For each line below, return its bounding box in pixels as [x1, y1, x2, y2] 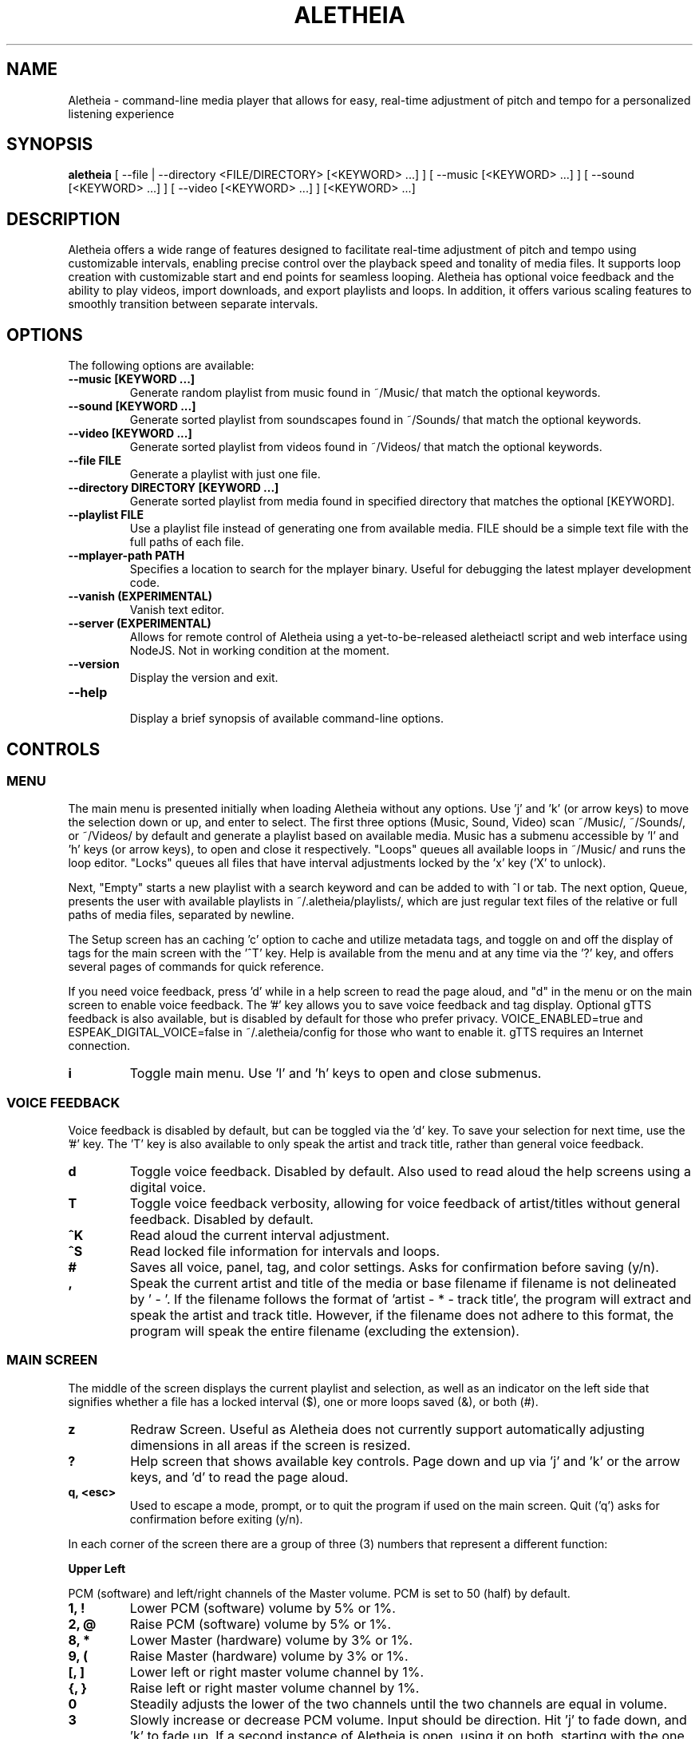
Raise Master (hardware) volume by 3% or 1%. [129, 1647, 409, 1664]
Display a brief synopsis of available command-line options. [129, 711, 444, 726]
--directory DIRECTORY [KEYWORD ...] [68, 481, 279, 495]
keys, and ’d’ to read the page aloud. [130, 1468, 349, 1485]
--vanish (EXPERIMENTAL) [68, 589, 213, 604]
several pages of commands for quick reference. [68, 960, 325, 974]
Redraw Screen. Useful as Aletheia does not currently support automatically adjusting [130, 1420, 645, 1437]
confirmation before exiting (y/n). [129, 1511, 303, 1526]
